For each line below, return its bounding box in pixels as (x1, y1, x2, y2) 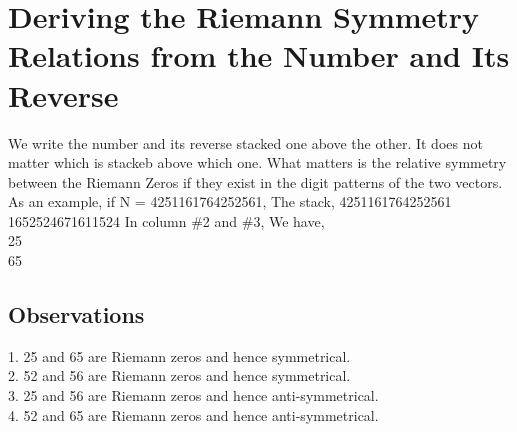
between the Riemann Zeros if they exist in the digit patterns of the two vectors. (8, 171, 503, 192)
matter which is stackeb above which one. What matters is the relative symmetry (8, 152, 507, 173)
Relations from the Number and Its (8, 35, 510, 76)
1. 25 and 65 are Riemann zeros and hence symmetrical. (8, 345, 351, 366)
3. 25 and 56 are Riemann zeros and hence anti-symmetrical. (8, 385, 379, 406)
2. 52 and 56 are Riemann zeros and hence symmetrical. (8, 365, 351, 386)
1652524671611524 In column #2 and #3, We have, (8, 210, 325, 231)
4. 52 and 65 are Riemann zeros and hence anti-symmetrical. (8, 404, 379, 425)
